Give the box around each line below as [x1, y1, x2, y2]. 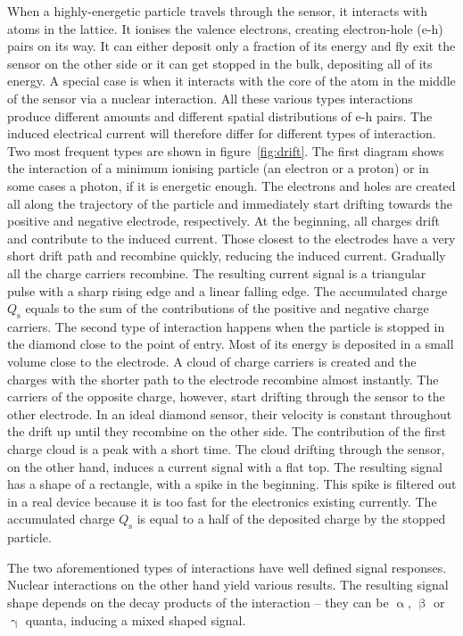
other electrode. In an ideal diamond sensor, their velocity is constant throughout [7, 404, 452, 423]
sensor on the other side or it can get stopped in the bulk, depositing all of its [7, 54, 433, 72]
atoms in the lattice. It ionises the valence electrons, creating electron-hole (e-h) [7, 19, 443, 37]
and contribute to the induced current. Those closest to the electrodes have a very [7, 228, 456, 247]
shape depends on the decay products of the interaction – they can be [7, 593, 389, 611]
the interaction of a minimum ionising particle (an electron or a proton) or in [7, 159, 429, 178]
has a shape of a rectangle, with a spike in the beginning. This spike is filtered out [7, 475, 457, 493]
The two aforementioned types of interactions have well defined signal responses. [7, 558, 447, 576]
